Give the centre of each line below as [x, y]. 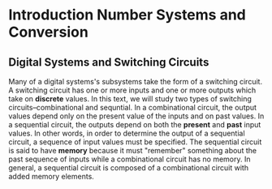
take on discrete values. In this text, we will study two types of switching [130, 99]
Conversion [49, 32]
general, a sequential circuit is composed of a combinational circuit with [129, 168]
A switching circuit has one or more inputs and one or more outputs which [132, 90]
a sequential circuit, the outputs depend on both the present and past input [135, 125]
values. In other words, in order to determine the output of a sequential [127, 133]
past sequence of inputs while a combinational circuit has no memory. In [130, 159]
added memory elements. [52, 176]
